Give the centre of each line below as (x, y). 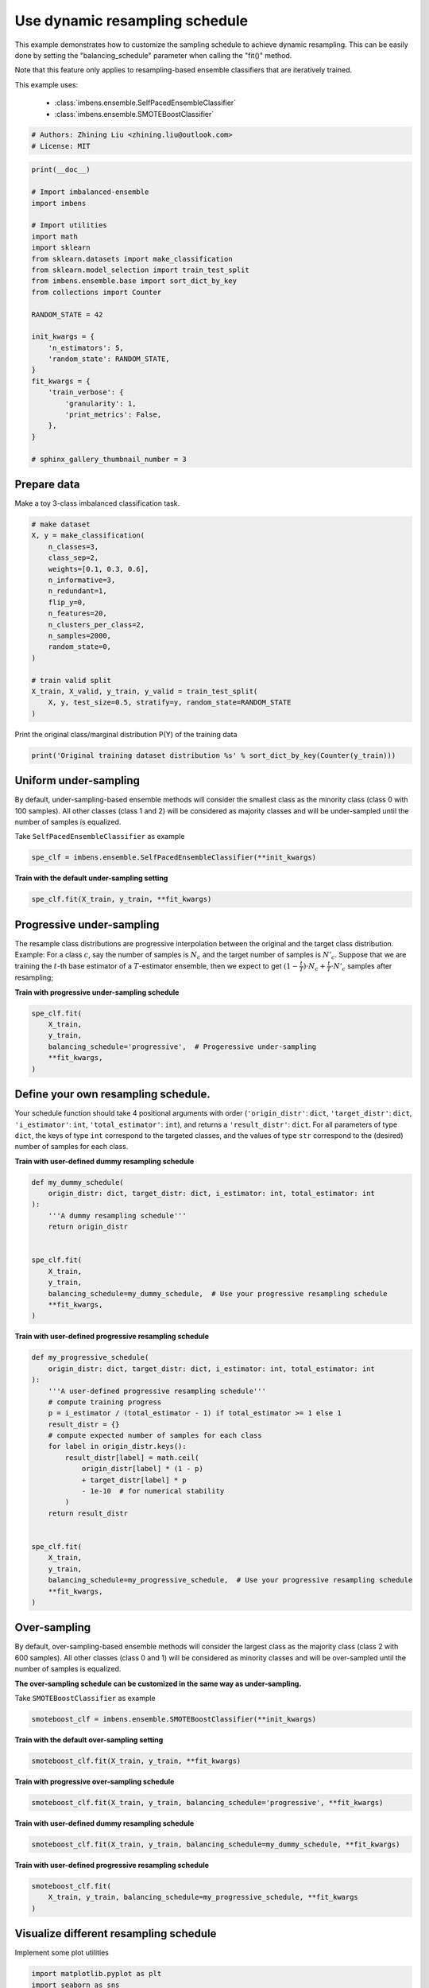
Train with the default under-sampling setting (91, 878)
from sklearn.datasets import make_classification (132, 259)
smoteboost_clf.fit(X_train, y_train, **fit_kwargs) (136, 1761)
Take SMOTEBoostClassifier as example (85, 1698)
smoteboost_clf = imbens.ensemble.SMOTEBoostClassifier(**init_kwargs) (174, 1719)
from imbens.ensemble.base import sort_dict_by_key (134, 281)
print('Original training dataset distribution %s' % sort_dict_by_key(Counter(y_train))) (214, 755)
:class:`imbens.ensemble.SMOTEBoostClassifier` (134, 114)
